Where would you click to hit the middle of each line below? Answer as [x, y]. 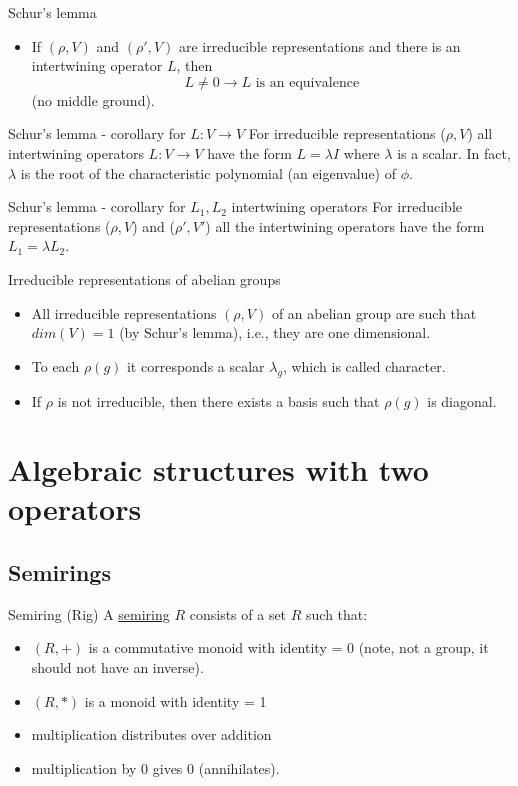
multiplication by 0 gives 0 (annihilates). [155, 767]
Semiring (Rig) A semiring [89, 613]
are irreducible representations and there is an [319, 45]
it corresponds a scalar [195, 365]
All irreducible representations [124, 312]
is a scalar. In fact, [454, 152]
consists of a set [238, 613]
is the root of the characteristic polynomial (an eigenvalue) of [208, 172]
